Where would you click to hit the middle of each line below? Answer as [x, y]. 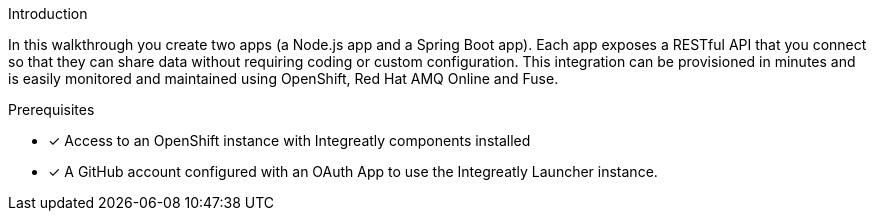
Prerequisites [51, 109]
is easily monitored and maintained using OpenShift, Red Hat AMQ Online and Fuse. [283, 78]
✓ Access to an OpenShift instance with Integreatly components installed [289, 140]
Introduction [48, 13]
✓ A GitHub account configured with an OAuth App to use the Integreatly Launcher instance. [353, 171]
